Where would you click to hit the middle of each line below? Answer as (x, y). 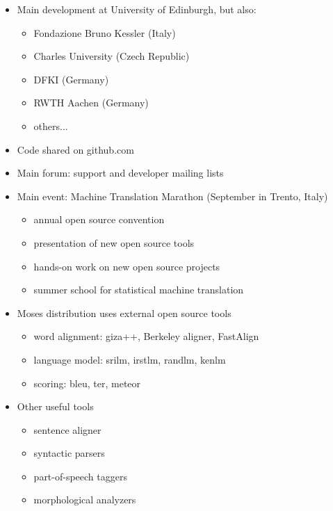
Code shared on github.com (75, 149)
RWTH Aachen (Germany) (91, 103)
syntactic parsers (69, 453)
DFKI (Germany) (71, 79)
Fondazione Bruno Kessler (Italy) (105, 32)
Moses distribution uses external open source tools (124, 313)
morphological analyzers (85, 500)
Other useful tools (55, 406)
